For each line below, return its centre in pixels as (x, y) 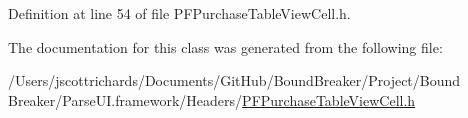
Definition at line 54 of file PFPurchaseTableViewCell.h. (179, 13)
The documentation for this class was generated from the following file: (225, 46)
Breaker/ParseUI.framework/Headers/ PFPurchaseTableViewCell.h (212, 99)
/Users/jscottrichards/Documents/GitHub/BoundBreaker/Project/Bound (234, 80)
